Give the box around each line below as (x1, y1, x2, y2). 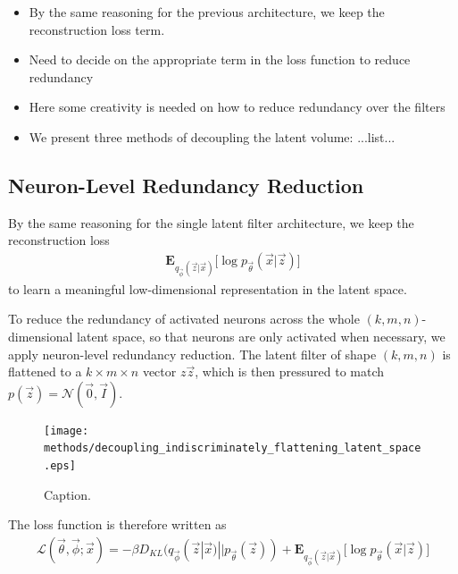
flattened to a (8, 362, 82, 381)
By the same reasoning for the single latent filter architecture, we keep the (8, 213, 414, 232)
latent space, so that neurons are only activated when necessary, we (77, 327, 446, 346)
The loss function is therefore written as (8, 515, 227, 534)
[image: (44, 424, 89, 437)
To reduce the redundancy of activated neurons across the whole (8, 309, 360, 328)
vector (142, 362, 177, 381)
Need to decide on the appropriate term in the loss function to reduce (29, 50, 411, 69)
